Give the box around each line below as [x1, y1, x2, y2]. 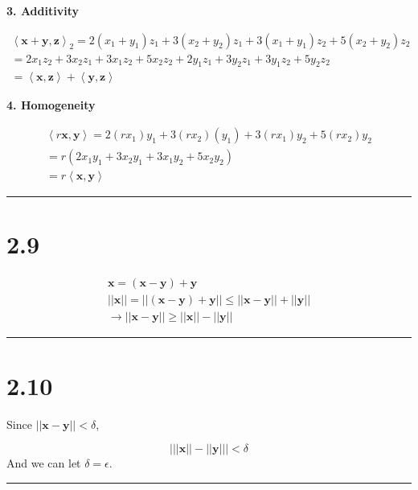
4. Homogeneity [6, 97, 96, 113]
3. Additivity [6, 2, 79, 19]
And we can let [6, 455, 81, 471]
